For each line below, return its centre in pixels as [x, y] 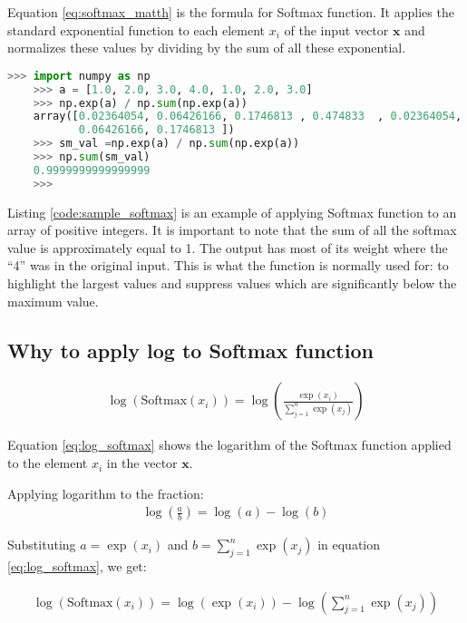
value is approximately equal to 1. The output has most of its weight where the [228, 247]
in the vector [142, 463]
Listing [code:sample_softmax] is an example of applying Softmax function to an [232, 212]
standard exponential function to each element [136, 29]
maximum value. [53, 301]
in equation [349, 545]
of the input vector [336, 29]
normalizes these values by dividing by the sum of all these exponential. [207, 48]
